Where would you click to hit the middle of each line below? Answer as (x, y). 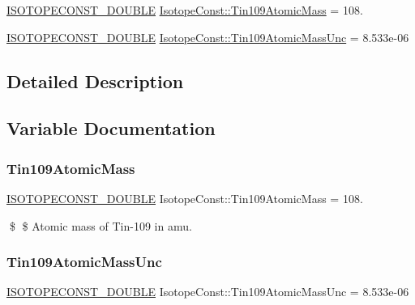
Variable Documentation (111, 128)
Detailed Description (95, 80)
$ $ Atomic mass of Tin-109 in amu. (101, 225)
